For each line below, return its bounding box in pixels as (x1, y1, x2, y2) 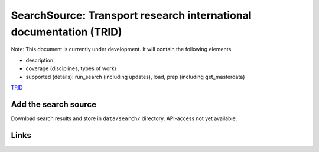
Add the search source (11, 99, 97, 109)
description (25, 57, 54, 64)
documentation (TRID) (11, 25, 122, 38)
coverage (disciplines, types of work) (25, 65, 116, 72)
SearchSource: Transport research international (11, 9, 252, 22)
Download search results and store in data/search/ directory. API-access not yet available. (11, 115, 237, 122)
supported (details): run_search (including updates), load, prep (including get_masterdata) (25, 73, 245, 80)
